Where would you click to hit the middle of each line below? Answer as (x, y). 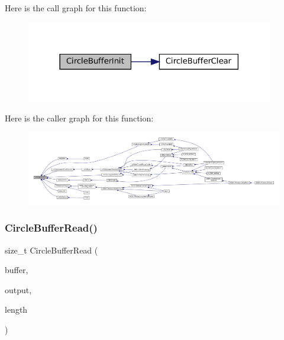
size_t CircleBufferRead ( (51, 250)
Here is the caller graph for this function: (79, 118)
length (16, 309)
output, (18, 289)
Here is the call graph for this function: (76, 8)
